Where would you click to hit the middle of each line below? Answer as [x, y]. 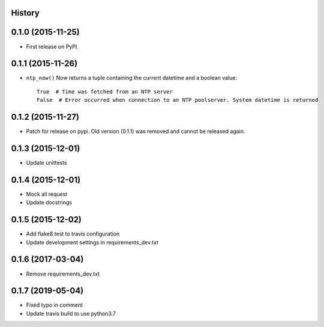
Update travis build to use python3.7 [71, 313]
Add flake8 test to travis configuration [73, 234]
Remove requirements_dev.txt [63, 274]
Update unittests [46, 163]
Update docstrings [49, 202]
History [25, 13]
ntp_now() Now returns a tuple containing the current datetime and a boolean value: [131, 78]
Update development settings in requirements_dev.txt [92, 242]
